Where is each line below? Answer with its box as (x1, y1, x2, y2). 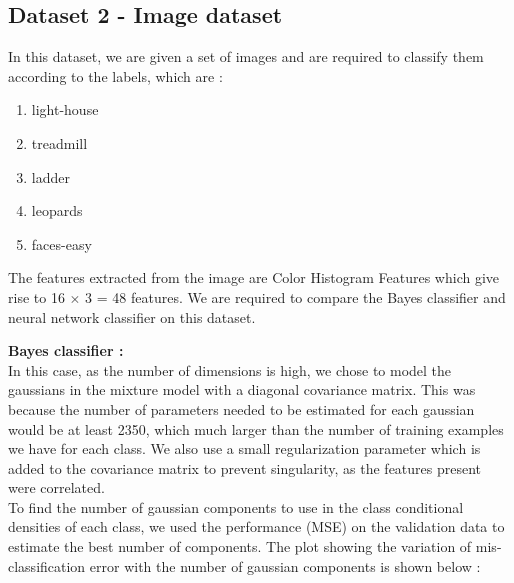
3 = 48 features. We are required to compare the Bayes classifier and (85, 286, 506, 307)
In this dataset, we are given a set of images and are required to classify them (8, 46, 484, 67)
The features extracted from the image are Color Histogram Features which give (8, 267, 500, 288)
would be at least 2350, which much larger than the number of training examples (8, 418, 504, 439)
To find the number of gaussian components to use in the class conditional (8, 496, 464, 517)
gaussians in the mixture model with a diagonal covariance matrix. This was (8, 379, 476, 400)
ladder (31, 166, 70, 187)
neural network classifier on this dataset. (8, 306, 256, 327)
